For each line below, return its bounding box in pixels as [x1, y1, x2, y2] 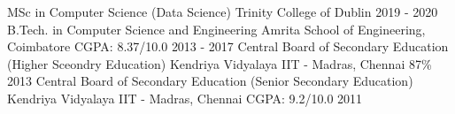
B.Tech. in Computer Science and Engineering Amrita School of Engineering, [7, 19, 426, 38]
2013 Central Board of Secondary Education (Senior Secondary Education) [7, 72, 413, 90]
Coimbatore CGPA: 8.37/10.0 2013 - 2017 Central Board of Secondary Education [7, 37, 449, 56]
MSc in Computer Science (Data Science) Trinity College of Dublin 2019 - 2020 [7, 3, 438, 20]
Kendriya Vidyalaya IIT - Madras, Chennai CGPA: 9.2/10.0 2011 [7, 88, 363, 107]
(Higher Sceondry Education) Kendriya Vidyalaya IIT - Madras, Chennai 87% [7, 54, 432, 72]
